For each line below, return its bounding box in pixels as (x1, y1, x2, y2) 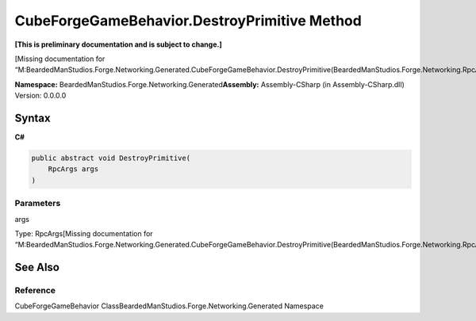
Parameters (14, 198, 61, 209)
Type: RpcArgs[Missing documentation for (14, 228, 154, 238)
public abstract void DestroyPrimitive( (31, 154, 190, 162)
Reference (14, 285, 56, 296)
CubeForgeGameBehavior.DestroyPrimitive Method (14, 12, 363, 29)
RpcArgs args (48, 165, 99, 174)
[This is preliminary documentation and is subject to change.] (14, 40, 222, 49)
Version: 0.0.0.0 (14, 91, 67, 101)
